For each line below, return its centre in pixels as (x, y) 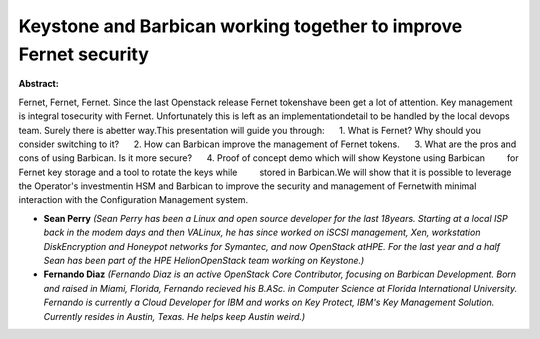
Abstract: (38, 84)
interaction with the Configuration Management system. (133, 200)
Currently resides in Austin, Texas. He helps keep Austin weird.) (174, 316)
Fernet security (84, 54)
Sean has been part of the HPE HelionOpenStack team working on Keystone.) (204, 261)
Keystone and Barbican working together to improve (240, 26)
